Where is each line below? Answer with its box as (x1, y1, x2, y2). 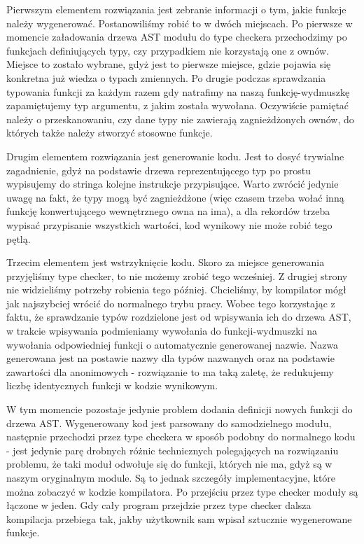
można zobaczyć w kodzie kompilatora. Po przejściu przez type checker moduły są (6, 484, 358, 498)
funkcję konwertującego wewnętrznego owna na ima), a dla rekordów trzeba (6, 204, 330, 218)
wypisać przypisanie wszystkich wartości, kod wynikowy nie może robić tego (6, 217, 332, 232)
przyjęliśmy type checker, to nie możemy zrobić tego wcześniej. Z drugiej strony (6, 268, 348, 283)
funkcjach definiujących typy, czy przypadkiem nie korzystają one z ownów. (6, 43, 330, 57)
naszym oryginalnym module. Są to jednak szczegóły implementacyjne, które (6, 470, 336, 484)
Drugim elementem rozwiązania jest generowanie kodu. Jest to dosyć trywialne (6, 148, 344, 163)
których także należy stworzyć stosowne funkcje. (6, 125, 213, 140)
